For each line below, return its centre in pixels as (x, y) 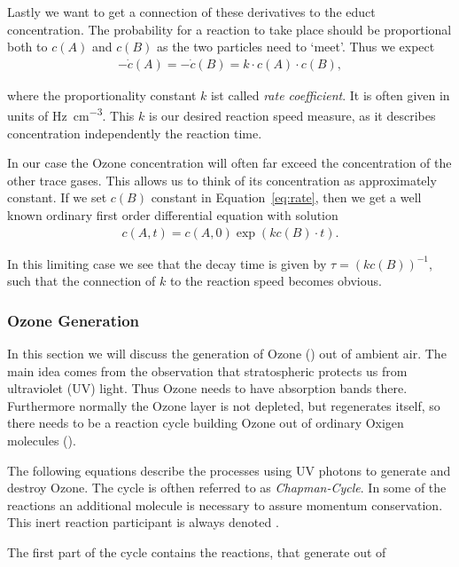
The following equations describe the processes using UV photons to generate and (229, 470)
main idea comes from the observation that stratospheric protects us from (207, 370)
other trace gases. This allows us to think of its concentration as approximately (222, 180)
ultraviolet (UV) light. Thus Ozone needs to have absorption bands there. (207, 388)
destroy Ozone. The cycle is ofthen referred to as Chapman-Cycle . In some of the (227, 488)
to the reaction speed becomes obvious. (276, 281)
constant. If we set (57, 197)
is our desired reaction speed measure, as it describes (292, 116)
